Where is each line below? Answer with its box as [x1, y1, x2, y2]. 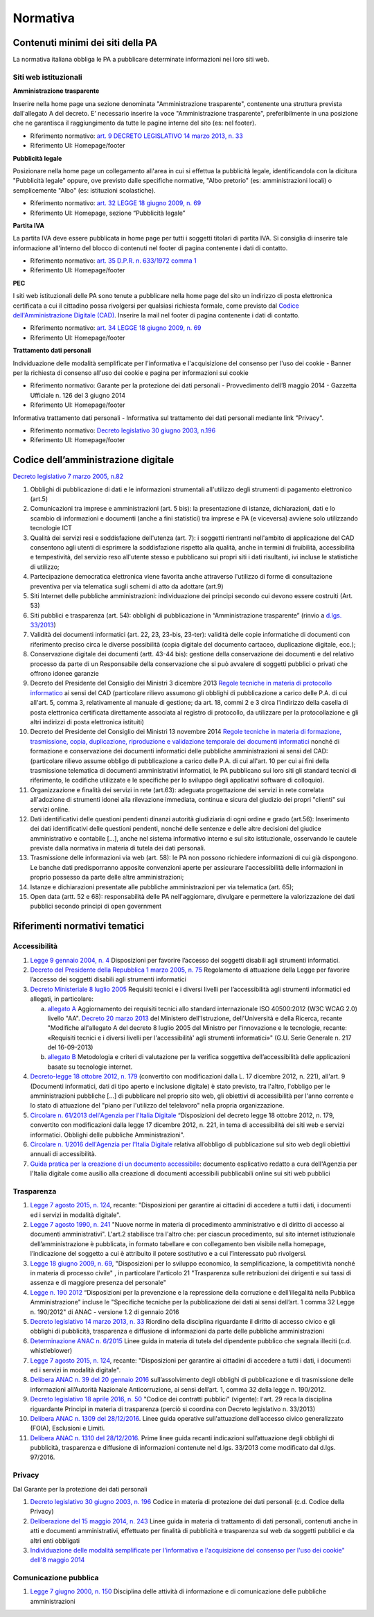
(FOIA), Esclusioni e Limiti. [30, 1424, 105, 1433]
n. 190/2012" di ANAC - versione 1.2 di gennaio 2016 [30, 1307, 179, 1316]
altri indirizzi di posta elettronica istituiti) [30, 717, 145, 726]
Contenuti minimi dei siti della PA [12, 37, 158, 49]
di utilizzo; [30, 562, 60, 571]
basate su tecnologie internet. [47, 1063, 133, 1071]
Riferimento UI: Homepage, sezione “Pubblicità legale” [30, 209, 186, 217]
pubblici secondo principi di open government [30, 902, 162, 911]
